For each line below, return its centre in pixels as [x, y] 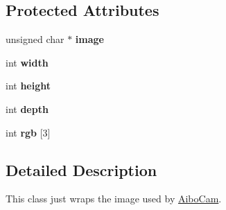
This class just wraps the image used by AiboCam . [114, 199]
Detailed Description [81, 169]
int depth [27, 108]
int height [28, 86]
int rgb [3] [28, 132]
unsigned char [35, 39]
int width [27, 62]
